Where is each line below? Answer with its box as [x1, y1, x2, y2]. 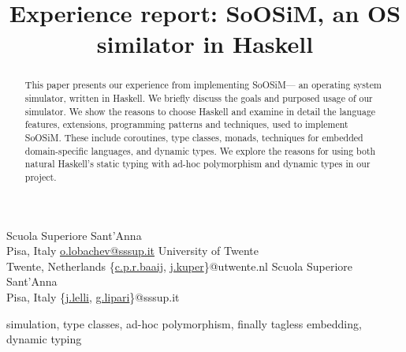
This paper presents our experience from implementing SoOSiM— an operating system [24, 78, 382, 92]
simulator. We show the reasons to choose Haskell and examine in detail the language [24, 104, 376, 118]
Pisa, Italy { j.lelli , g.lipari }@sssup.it [6, 288, 180, 305]
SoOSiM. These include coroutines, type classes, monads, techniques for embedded [24, 130, 363, 144]
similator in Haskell [96, 28, 314, 60]
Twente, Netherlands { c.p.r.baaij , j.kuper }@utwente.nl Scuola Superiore [6, 257, 353, 274]
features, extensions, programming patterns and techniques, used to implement [24, 118, 348, 131]
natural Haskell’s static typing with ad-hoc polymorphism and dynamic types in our [24, 157, 371, 170]
